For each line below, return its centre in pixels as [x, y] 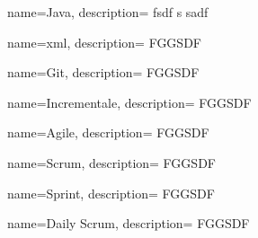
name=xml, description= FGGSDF [104, 42]
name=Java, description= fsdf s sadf [108, 12]
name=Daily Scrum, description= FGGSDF [129, 223]
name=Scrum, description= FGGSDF [111, 162]
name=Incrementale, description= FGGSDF [129, 102]
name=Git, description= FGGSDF [103, 72]
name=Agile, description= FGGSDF [108, 132]
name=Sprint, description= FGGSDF [111, 193]
